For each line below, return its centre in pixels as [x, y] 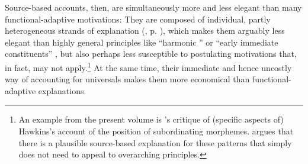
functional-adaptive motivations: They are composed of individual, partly [138, 19]
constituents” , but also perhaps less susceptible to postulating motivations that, [151, 54]
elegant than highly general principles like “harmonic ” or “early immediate [142, 42]
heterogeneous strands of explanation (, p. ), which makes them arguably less [145, 30]
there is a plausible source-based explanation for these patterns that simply [155, 142]
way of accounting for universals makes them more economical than [127, 79]
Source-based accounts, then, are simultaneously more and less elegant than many [153, 7]
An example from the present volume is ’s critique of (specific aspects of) [151, 119]
